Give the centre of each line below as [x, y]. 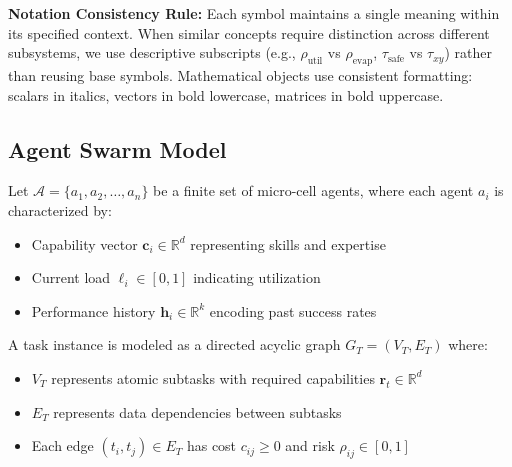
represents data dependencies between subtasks [197, 411]
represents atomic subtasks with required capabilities [213, 377]
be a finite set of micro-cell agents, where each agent [313, 190]
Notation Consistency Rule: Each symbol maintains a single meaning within [254, 13]
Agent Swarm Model [117, 148]
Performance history [93, 310]
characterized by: [60, 209]
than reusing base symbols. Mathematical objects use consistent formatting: [240, 74]
